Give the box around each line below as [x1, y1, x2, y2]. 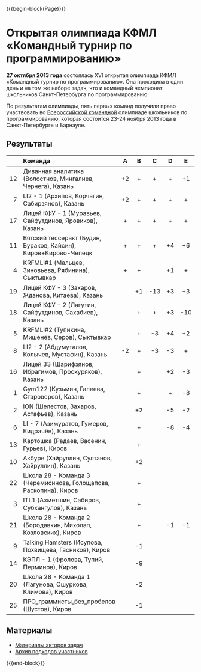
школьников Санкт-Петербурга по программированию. [6, 90, 150, 98]
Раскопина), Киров [23, 486, 78, 495]
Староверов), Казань [23, 392, 85, 400]
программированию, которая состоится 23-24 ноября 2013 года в [6, 115, 176, 122]
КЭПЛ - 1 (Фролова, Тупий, [23, 555, 103, 564]
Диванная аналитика [23, 166, 84, 175]
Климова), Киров [23, 587, 73, 596]
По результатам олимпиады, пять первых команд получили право [6, 102, 176, 109]
